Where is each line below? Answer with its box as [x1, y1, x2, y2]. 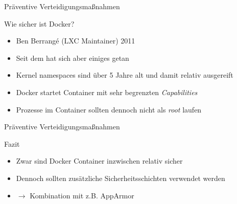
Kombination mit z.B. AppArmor [30, 190, 134, 200]
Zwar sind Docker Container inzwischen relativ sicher [16, 155, 183, 166]
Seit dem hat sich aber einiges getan [16, 52, 129, 63]
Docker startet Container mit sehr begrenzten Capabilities [16, 86, 198, 97]
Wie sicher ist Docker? [4, 18, 75, 29]
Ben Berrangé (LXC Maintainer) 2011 [16, 35, 135, 46]
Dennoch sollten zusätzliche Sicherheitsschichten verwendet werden [16, 172, 225, 183]
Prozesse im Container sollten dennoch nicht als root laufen [16, 104, 202, 115]
